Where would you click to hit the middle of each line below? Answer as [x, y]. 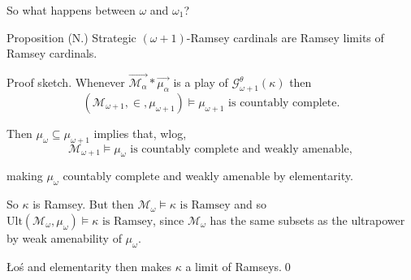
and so [251, 204]
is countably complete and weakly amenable [240, 149]
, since [169, 220]
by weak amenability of [64, 237]
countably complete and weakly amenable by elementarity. [208, 176]
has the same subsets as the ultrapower [307, 220]
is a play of [201, 82]
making [25, 176]
